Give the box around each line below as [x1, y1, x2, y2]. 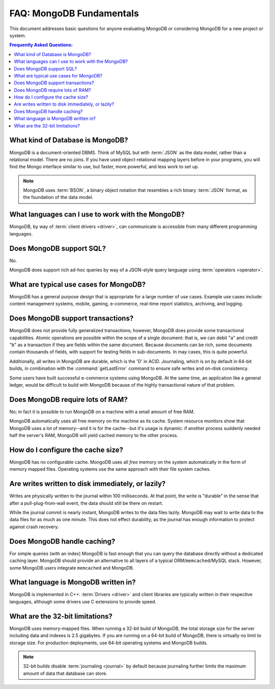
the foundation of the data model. [23, 194, 94, 200]
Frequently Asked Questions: [9, 42, 73, 48]
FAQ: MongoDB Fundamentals [9, 8, 140, 19]
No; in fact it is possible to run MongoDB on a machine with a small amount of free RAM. [9, 409, 195, 415]
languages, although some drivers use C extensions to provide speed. [9, 598, 156, 604]
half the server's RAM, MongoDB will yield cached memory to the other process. [9, 432, 178, 439]
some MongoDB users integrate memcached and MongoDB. [9, 565, 134, 571]
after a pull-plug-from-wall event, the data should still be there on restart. [9, 500, 163, 506]
